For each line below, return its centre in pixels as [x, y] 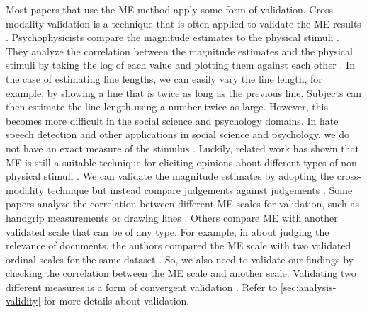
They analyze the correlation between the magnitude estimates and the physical [179, 51]
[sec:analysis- [308, 286]
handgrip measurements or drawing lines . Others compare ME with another [172, 217]
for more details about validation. [117, 301]
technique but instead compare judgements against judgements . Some [200, 189]
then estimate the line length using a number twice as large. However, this [167, 107]
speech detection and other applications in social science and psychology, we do [177, 134]
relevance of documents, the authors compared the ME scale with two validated [179, 245]
